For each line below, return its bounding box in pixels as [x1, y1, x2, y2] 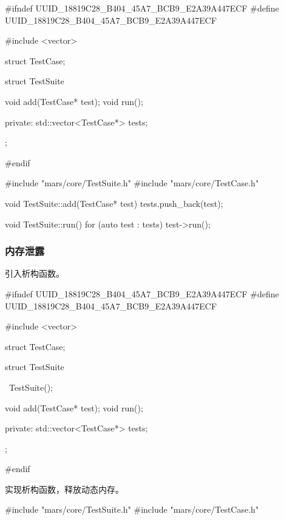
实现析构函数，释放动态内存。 [5, 482, 124, 495]
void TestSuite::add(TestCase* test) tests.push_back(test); [5, 197, 223, 209]
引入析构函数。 [5, 267, 64, 280]
